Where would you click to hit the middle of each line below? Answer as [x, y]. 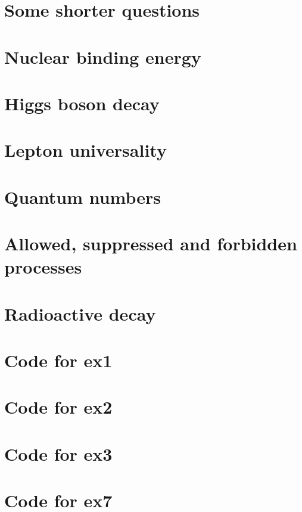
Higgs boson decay [82, 103]
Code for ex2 [58, 407]
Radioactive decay [80, 313]
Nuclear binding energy [103, 56]
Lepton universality [85, 150]
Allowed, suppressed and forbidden [151, 243]
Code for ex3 [58, 453]
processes [43, 267]
